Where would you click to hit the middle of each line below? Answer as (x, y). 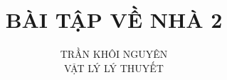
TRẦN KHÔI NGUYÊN (114, 54)
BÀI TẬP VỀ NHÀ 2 (114, 20)
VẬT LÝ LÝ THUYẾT (114, 67)
